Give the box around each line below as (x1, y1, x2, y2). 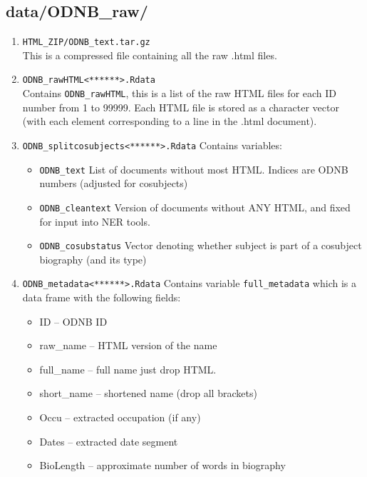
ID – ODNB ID (39, 313, 108, 328)
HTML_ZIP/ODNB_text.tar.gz (22, 37, 150, 48)
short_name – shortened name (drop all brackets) (39, 386, 257, 401)
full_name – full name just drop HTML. (39, 361, 217, 376)
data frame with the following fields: (22, 290, 181, 305)
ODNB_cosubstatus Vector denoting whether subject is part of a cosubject (39, 238, 362, 253)
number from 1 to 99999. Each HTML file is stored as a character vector (22, 99, 339, 114)
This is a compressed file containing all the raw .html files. (22, 47, 277, 62)
